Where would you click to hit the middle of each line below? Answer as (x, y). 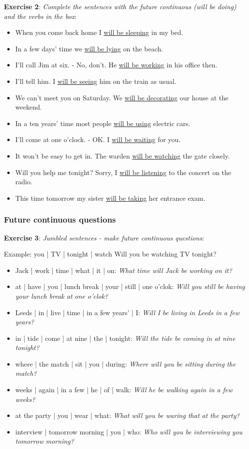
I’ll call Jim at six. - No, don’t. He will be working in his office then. (116, 65)
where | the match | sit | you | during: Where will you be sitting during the (125, 363)
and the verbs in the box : (40, 16)
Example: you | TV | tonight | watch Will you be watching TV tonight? (110, 254)
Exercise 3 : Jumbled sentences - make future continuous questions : (104, 237)
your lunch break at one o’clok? (62, 296)
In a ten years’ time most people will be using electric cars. (103, 123)
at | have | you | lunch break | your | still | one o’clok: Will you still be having (130, 286)
